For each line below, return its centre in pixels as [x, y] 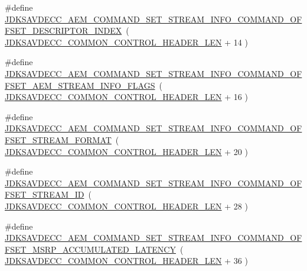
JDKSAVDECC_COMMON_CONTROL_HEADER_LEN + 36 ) [126, 261]
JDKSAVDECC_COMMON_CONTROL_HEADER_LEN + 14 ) [126, 42]
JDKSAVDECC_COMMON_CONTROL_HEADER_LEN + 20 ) [126, 151]
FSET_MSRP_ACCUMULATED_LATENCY [90, 249]
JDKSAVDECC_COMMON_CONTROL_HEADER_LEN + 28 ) [126, 206]
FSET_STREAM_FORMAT [58, 139]
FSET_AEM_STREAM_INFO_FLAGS [80, 85]
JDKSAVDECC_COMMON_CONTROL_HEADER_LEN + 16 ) [126, 97]
